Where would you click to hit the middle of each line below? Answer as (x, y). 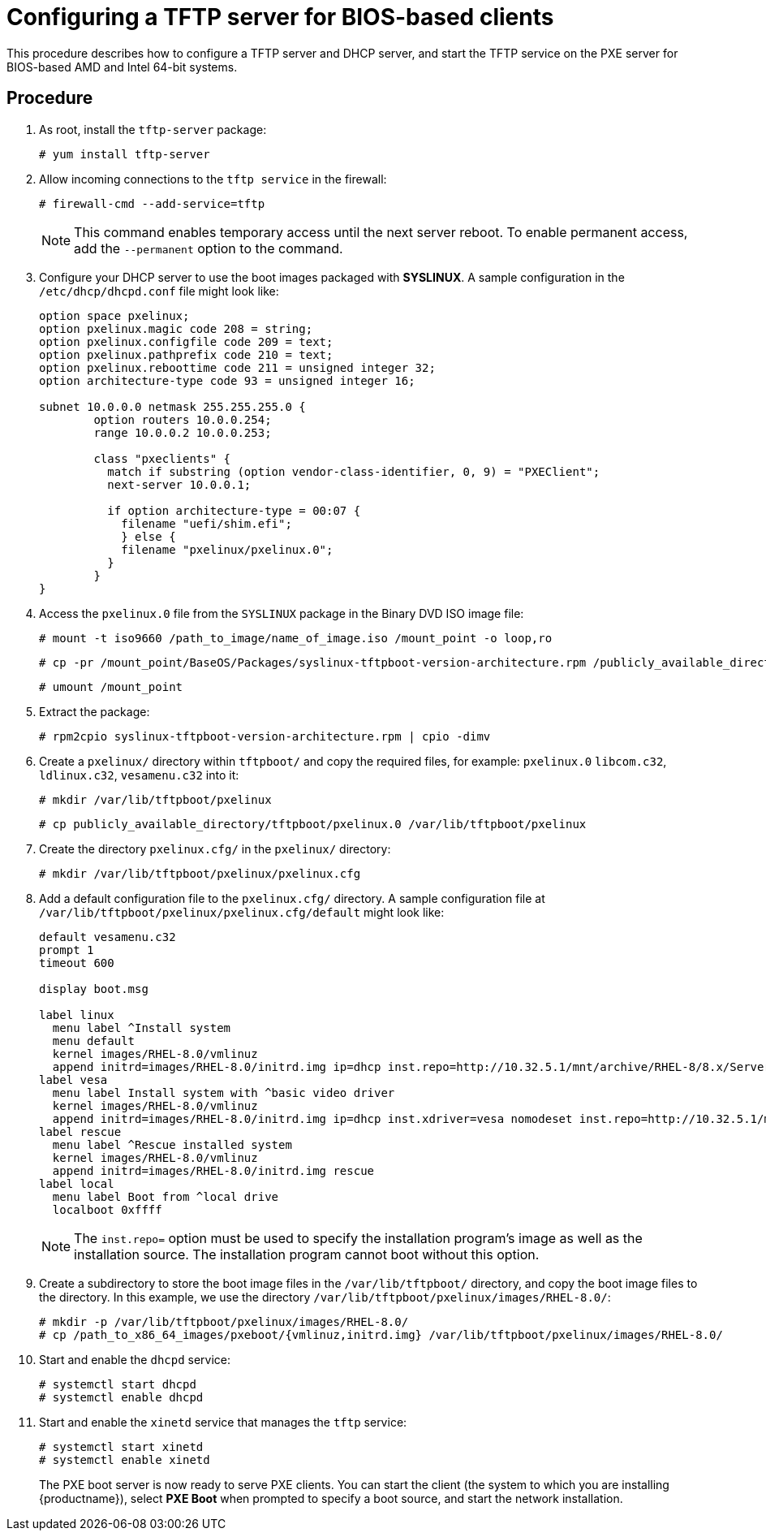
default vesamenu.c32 (108, 937)
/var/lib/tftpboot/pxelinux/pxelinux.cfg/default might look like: (242, 912)
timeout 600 (77, 963)
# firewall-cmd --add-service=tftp (152, 203)
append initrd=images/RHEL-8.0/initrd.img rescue (213, 1170)
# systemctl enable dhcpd (121, 1397)
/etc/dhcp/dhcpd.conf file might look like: (159, 291)
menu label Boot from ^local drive (166, 1196)
